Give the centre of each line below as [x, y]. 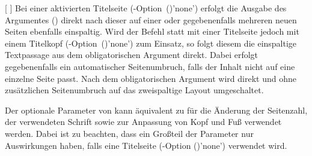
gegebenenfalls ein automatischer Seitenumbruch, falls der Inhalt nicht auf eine [150, 66]
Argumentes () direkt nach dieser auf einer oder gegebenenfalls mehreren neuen [151, 19]
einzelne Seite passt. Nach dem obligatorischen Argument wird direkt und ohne [151, 78]
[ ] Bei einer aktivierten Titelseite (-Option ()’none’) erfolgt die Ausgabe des [146, 8]
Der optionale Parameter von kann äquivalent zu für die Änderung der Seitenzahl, [156, 110]
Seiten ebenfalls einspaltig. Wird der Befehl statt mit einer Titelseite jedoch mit [152, 31]
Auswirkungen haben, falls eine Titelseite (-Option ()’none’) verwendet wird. [146, 145]
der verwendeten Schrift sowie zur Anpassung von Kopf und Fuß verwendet [143, 122]
